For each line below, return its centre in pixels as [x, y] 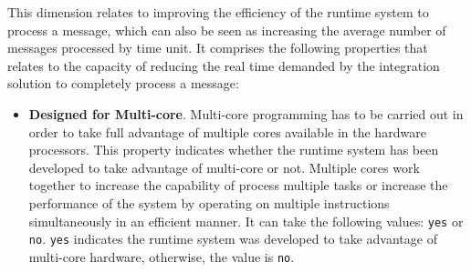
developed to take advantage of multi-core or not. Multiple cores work [224, 167]
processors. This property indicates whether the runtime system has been [234, 150]
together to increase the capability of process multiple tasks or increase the [238, 185]
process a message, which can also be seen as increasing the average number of [227, 30]
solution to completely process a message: [123, 83]
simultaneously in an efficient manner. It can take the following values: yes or [246, 221]
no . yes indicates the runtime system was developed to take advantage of [233, 239]
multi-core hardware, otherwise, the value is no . [162, 256]
